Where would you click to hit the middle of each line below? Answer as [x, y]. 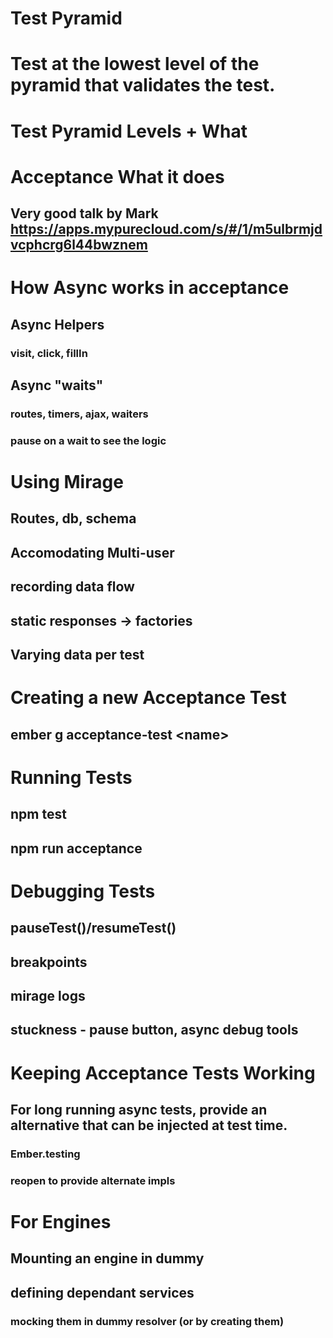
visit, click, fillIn [49, 353]
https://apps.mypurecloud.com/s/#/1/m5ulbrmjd [166, 229]
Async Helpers [57, 324]
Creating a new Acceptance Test [148, 698]
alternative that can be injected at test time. [149, 1125]
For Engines [61, 1221]
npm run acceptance [76, 848]
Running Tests [71, 777]
